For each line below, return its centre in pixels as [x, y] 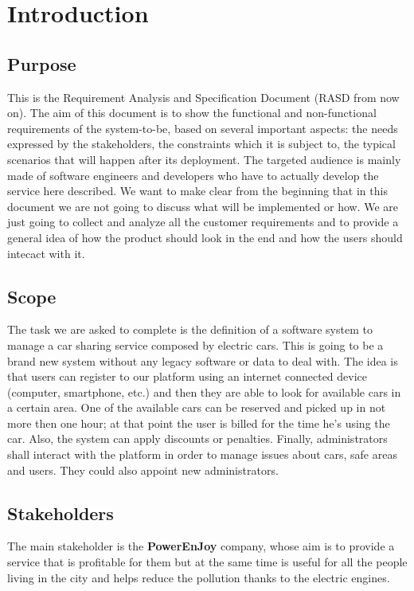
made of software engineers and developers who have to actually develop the [193, 175]
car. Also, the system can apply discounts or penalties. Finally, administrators [197, 438]
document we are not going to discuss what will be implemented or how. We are [203, 206]
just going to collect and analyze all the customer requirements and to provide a [203, 222]
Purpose [42, 63]
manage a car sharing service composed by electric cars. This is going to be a [195, 344]
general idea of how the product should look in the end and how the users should [205, 237]
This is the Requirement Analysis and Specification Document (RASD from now [203, 97]
